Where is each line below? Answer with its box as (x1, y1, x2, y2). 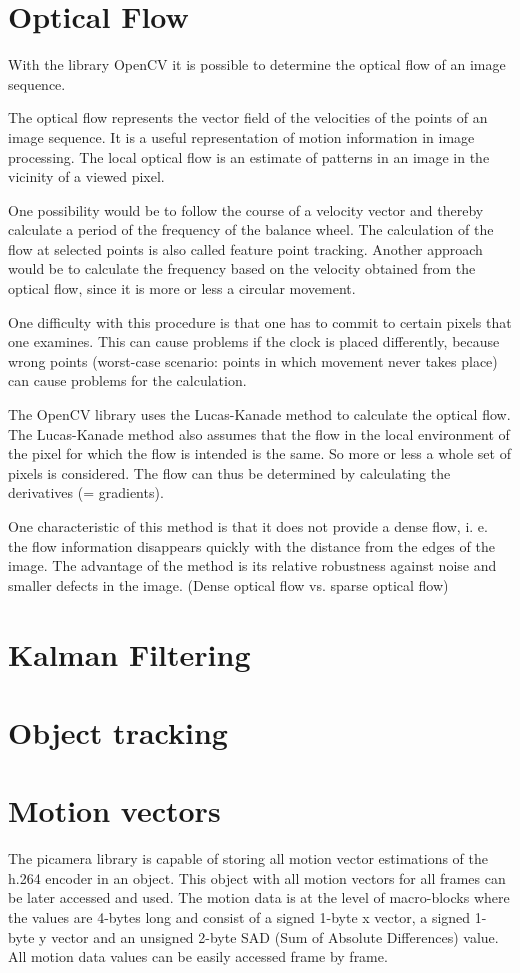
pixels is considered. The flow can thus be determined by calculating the (8, 462, 451, 483)
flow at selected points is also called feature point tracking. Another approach (8, 238, 483, 259)
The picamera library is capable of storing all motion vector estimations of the (8, 848, 488, 869)
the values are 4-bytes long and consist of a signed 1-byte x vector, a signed (8, 907, 471, 928)
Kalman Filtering (8, 633, 251, 674)
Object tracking (8, 711, 228, 752)
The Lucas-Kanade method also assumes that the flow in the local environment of (8, 423, 510, 444)
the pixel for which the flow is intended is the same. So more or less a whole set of (8, 443, 511, 464)
